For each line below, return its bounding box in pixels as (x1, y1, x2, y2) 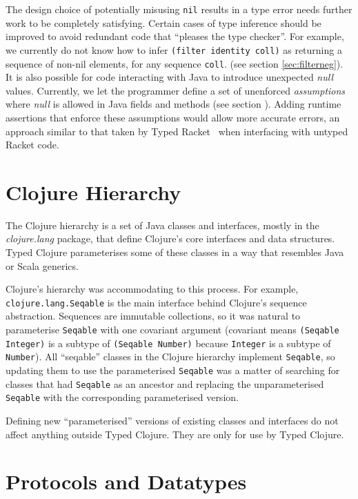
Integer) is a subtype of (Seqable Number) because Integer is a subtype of (6, 335, 331, 350)
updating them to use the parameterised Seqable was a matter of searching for (6, 363, 340, 378)
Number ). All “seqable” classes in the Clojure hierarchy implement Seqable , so (6, 349, 335, 364)
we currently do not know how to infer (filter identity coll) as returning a (6, 42, 342, 57)
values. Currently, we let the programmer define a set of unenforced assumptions (6, 83, 346, 97)
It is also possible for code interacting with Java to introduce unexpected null (6, 70, 333, 84)
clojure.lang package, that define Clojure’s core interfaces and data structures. (6, 231, 335, 246)
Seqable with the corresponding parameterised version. (6, 390, 239, 404)
